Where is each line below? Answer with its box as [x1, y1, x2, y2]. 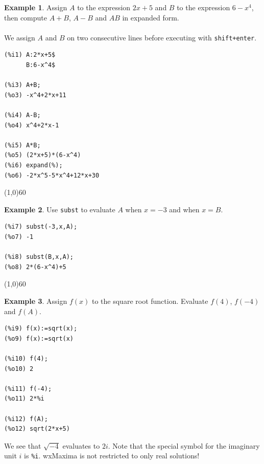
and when [169, 204, 200, 214]
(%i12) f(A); [4, 415, 48, 423]
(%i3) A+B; [4, 81, 41, 89]
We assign [4, 32, 35, 42]
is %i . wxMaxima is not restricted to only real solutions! [24, 450, 200, 461]
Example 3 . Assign [4, 295, 67, 306]
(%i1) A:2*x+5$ [4, 51, 56, 59]
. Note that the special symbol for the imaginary [108, 440, 260, 451]
